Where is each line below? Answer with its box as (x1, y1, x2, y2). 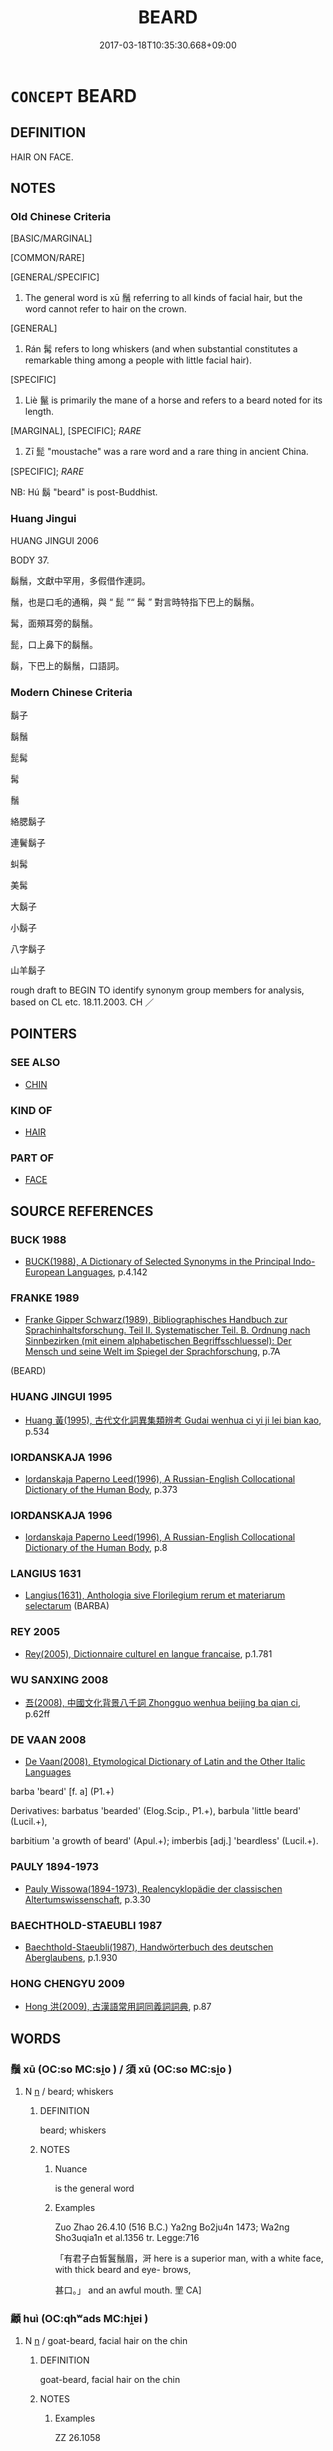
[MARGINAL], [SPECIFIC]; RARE (10, 425, 142, 437)
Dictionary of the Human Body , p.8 (24, 1542, 168, 1554)
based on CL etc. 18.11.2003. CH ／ (10, 996, 155, 1008)
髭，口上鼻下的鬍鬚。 (10, 638, 98, 650)
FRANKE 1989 (10, 1291, 80, 1305)
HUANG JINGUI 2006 (10, 534, 99, 546)
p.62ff (24, 1708, 51, 1720)
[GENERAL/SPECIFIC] (10, 271, 100, 283)
